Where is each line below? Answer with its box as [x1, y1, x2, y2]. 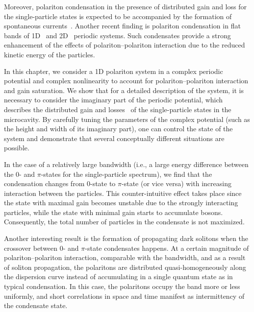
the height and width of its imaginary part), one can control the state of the [4, 123, 233, 134]
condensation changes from [4, 178, 85, 189]
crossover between [4, 242, 58, 253]
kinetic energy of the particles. [4, 49, 95, 59]
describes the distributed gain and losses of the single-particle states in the [4, 104, 231, 114]
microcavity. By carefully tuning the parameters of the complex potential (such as [4, 114, 250, 124]
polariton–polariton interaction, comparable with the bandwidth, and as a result [4, 252, 246, 263]
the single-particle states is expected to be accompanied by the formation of [4, 11, 232, 21]
